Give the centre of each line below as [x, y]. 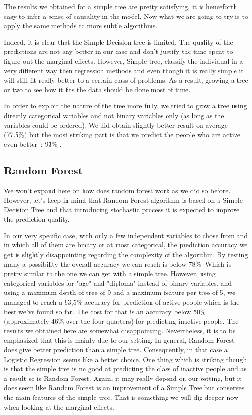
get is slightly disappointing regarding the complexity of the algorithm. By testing [126, 254]
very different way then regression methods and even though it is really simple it [124, 70]
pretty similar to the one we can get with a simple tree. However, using [110, 273]
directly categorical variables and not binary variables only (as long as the [114, 115]
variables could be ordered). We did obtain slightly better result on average [116, 125]
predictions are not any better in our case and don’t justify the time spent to [118, 51]
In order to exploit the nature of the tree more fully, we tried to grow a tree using [126, 106]
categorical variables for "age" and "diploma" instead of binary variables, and [118, 283]
